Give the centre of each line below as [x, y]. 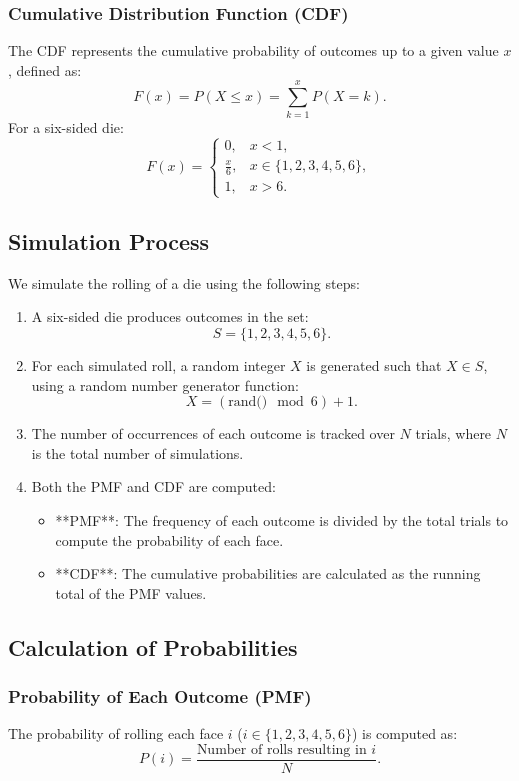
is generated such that [374, 364]
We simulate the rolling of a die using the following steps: [184, 282]
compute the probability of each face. [169, 539]
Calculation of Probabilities [153, 646]
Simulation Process [109, 240]
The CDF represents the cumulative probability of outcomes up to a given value [253, 50]
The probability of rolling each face [116, 733]
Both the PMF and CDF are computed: [153, 486]
